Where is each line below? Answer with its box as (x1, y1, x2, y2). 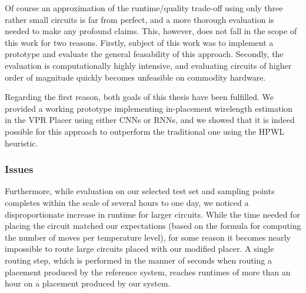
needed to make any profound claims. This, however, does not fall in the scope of (5, 25, 297, 37)
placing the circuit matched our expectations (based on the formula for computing (5, 219, 301, 232)
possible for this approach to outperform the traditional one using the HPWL (5, 125, 285, 137)
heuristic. (5, 136, 38, 149)
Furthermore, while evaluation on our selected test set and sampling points (5, 185, 275, 197)
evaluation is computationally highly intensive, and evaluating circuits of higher (5, 59, 292, 71)
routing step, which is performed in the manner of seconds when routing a (5, 254, 272, 266)
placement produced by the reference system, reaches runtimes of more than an (5, 265, 291, 278)
